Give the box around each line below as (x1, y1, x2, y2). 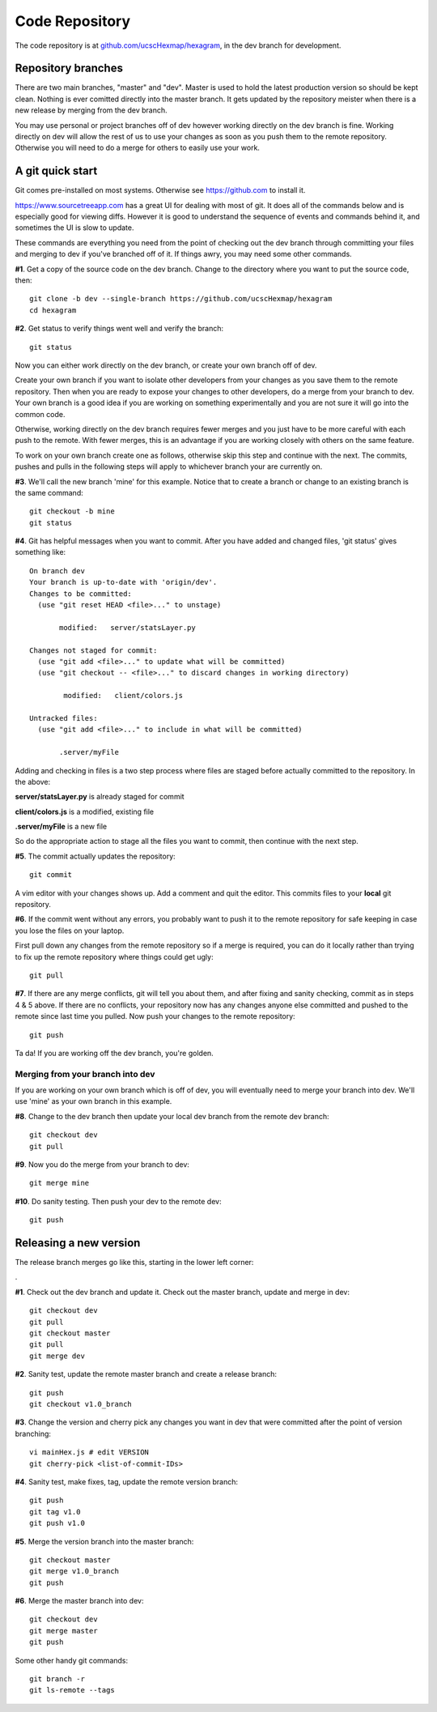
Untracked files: (29, 713, 98, 722)
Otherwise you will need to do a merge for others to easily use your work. (15, 143, 261, 153)
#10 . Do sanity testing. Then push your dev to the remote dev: (15, 1196, 222, 1206)
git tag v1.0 (29, 1507, 81, 1516)
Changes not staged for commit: (29, 645, 158, 655)
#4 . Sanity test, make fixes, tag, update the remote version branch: (15, 1476, 239, 1486)
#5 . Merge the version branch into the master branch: (15, 1536, 194, 1546)
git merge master (29, 1626, 98, 1635)
